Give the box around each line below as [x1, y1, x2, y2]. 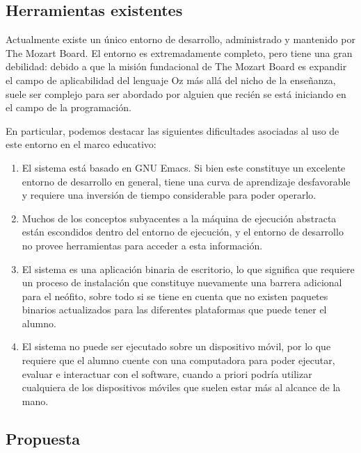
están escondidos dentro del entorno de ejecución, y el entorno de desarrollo [22, 224, 344, 239]
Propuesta [6, 427, 81, 449]
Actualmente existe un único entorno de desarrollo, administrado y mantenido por [6, 32, 355, 47]
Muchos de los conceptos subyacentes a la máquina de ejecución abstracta [22, 211, 337, 225]
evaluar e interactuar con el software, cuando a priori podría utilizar [22, 366, 312, 381]
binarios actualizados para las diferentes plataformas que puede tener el [22, 302, 327, 317]
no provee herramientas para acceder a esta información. [22, 238, 263, 252]
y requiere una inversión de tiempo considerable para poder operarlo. [22, 188, 316, 202]
